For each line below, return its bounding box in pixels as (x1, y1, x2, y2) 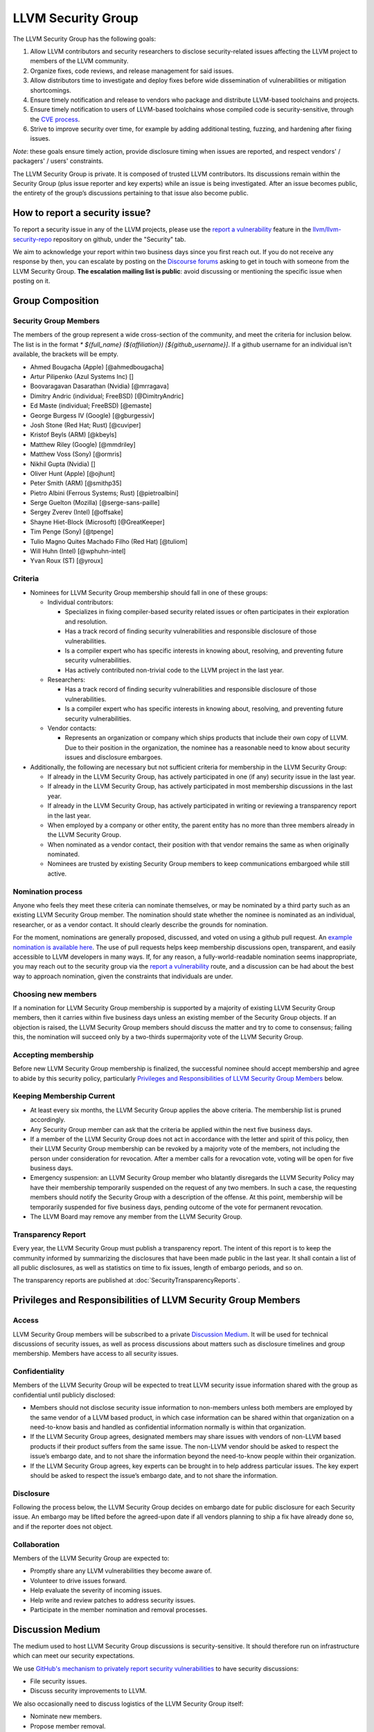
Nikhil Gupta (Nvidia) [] (30, 459, 96, 468)
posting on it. (12, 277, 51, 285)
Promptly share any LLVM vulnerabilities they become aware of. (30, 1566, 213, 1575)
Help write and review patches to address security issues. (30, 1596, 196, 1604)
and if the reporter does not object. (12, 1522, 114, 1530)
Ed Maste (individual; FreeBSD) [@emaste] (30, 402, 152, 410)
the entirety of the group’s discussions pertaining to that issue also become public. (12, 189, 249, 197)
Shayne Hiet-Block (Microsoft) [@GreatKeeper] (30, 518, 166, 526)
